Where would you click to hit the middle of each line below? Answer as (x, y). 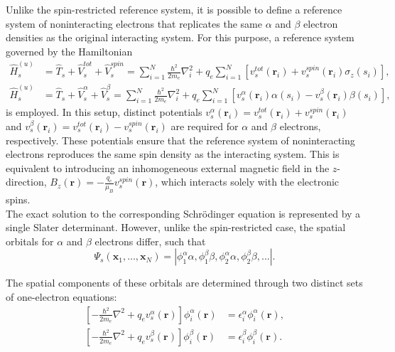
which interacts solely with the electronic (250, 182)
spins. (18, 199)
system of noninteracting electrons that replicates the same (134, 23)
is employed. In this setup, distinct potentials (104, 112)
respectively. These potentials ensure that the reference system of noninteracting (180, 140)
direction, (26, 182)
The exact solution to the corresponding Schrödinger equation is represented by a (183, 213)
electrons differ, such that (150, 241)
